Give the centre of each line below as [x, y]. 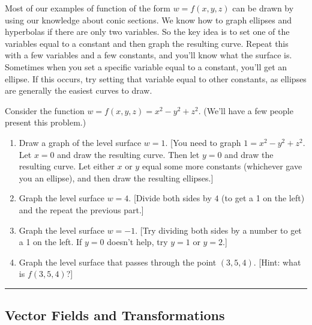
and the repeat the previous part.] [81, 209]
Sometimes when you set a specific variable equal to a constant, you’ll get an [146, 66]
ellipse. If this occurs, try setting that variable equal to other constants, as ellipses [156, 78]
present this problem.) [46, 122]
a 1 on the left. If [50, 242]
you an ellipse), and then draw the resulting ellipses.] [116, 178]
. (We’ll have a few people [246, 110]
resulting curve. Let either [67, 166]
